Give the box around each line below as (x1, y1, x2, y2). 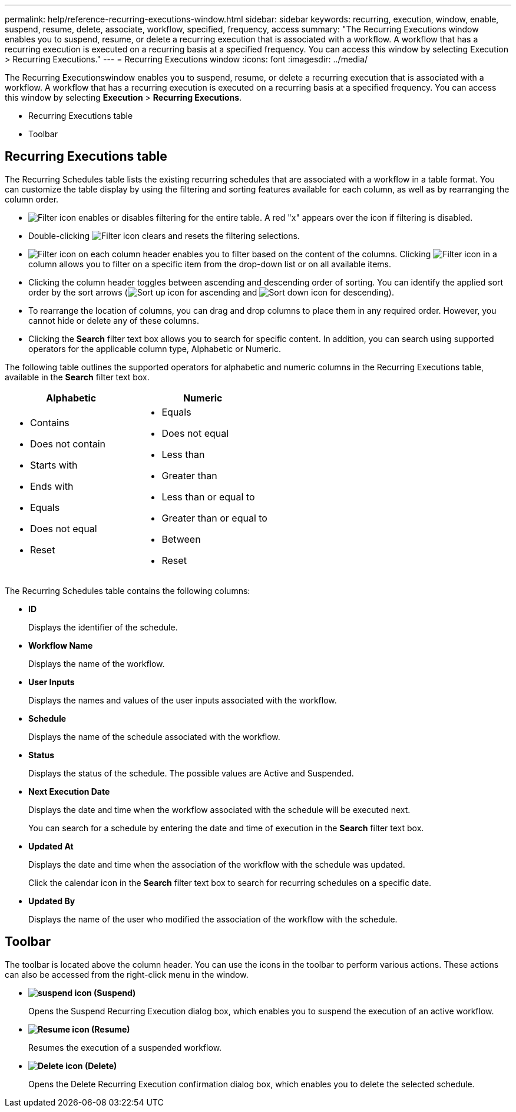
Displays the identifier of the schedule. (28, 622, 178, 632)
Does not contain (30, 437, 106, 450)
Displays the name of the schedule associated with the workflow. (28, 731, 280, 742)
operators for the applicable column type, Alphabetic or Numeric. (28, 343, 281, 354)
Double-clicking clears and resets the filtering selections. (28, 230, 300, 241)
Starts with (30, 459, 78, 471)
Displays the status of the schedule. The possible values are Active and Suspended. (28, 768, 354, 778)
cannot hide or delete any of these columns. (28, 315, 200, 326)
